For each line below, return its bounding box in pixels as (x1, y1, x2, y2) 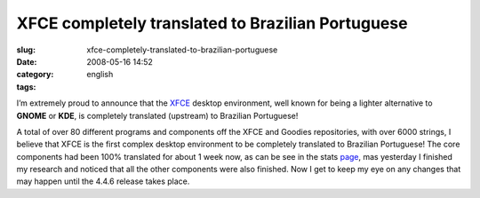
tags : (16, 81, 36, 92)
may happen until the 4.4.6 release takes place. (16, 176, 190, 186)
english (86, 69, 114, 80)
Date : (16, 56, 37, 67)
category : (16, 69, 54, 80)
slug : (16, 44, 36, 55)
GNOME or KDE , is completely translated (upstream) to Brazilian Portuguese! (16, 110, 299, 121)
